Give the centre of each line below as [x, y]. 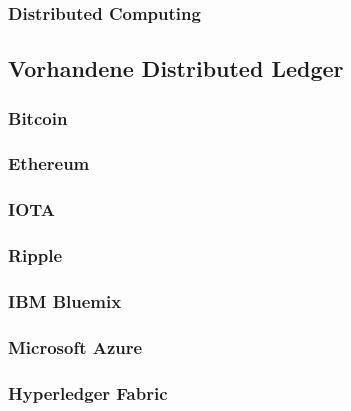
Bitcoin [38, 117]
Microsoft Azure [75, 346]
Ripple [35, 255]
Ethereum [49, 163]
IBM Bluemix [65, 300]
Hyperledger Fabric [88, 392]
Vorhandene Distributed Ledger [176, 68]
